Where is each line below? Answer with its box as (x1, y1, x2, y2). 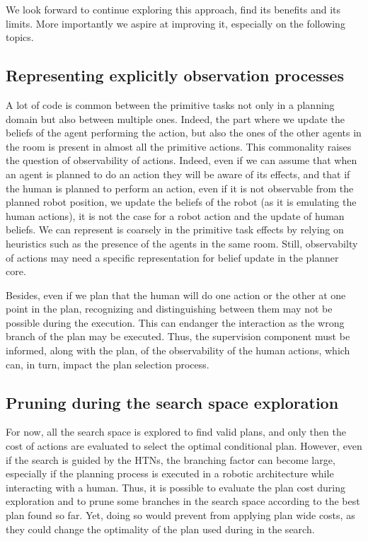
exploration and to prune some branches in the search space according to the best (6, 494, 360, 508)
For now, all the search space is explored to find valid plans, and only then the (6, 424, 346, 439)
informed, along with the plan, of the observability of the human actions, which (6, 343, 350, 358)
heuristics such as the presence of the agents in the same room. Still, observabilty (6, 235, 358, 250)
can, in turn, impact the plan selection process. (6, 356, 209, 371)
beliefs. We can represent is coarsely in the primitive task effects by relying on (6, 222, 344, 237)
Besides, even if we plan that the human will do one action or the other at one (6, 287, 346, 302)
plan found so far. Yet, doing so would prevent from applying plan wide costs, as (6, 508, 355, 523)
